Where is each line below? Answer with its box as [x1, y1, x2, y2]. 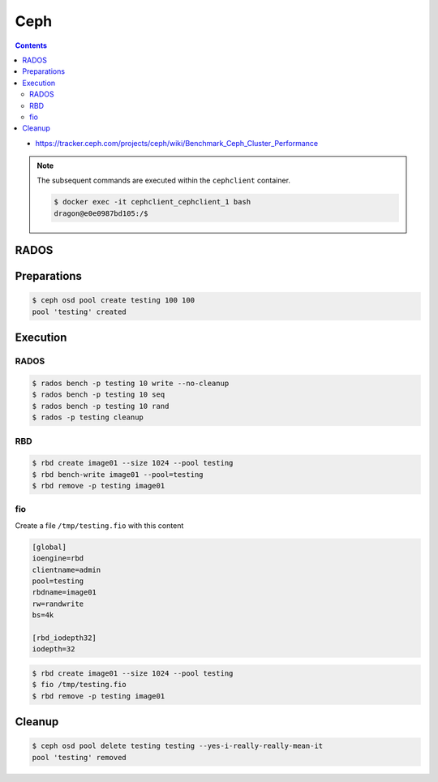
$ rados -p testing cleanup [32, 413, 144, 422]
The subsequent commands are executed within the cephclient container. [36, 175, 291, 186]
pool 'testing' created [32, 307, 127, 316]
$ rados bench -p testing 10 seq [32, 390, 165, 399]
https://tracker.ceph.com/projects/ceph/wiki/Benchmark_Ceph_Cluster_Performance [35, 138, 319, 148]
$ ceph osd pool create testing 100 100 [32, 296, 195, 305]
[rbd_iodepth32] [32, 633, 97, 642]
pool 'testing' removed [32, 753, 127, 762]
